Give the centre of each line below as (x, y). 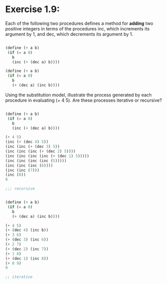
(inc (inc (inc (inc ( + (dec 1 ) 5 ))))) (47, 156)
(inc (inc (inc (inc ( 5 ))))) (36, 160)
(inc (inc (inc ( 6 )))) (29, 166)
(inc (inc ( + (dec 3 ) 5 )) (32, 147)
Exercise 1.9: (32, 9)
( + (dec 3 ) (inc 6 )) (27, 240)
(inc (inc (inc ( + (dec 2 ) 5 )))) (40, 151)
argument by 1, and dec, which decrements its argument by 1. (69, 34)
